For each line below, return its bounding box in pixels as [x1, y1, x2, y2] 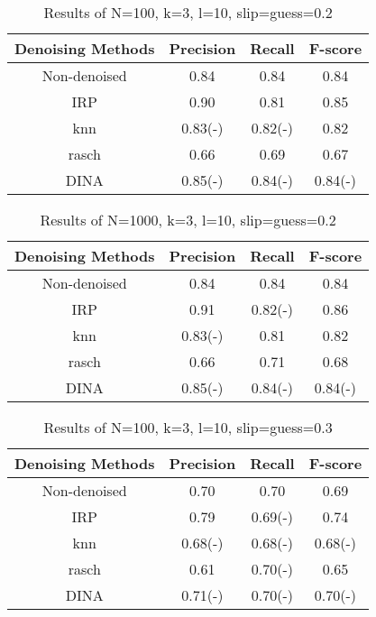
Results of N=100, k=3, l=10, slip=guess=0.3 [43, 417, 333, 437]
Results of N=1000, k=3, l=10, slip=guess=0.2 [40, 209, 336, 230]
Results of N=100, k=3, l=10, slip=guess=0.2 [43, 2, 333, 23]
